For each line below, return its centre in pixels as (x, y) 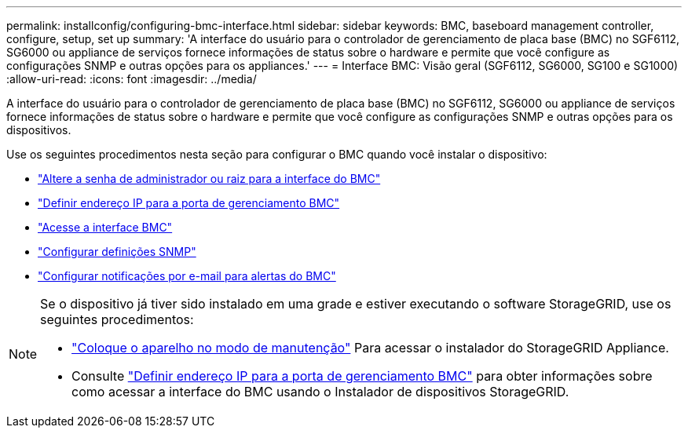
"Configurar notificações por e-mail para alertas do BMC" (187, 276)
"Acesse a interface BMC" (105, 227)
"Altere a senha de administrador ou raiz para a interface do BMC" (209, 179)
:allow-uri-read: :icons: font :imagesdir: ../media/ (132, 79)
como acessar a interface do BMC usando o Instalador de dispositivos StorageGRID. (320, 392)
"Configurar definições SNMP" (117, 252)
